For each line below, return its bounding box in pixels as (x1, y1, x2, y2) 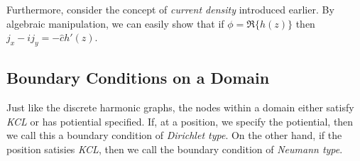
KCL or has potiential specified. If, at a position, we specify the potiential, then (6, 113, 354, 128)
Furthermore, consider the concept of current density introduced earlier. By (6, 2, 334, 16)
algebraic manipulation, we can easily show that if (6, 16, 224, 30)
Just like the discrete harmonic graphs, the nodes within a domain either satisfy (6, 100, 354, 115)
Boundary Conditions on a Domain (6, 67, 270, 89)
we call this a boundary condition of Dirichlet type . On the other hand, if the (6, 128, 342, 143)
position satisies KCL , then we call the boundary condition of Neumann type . (6, 141, 343, 156)
